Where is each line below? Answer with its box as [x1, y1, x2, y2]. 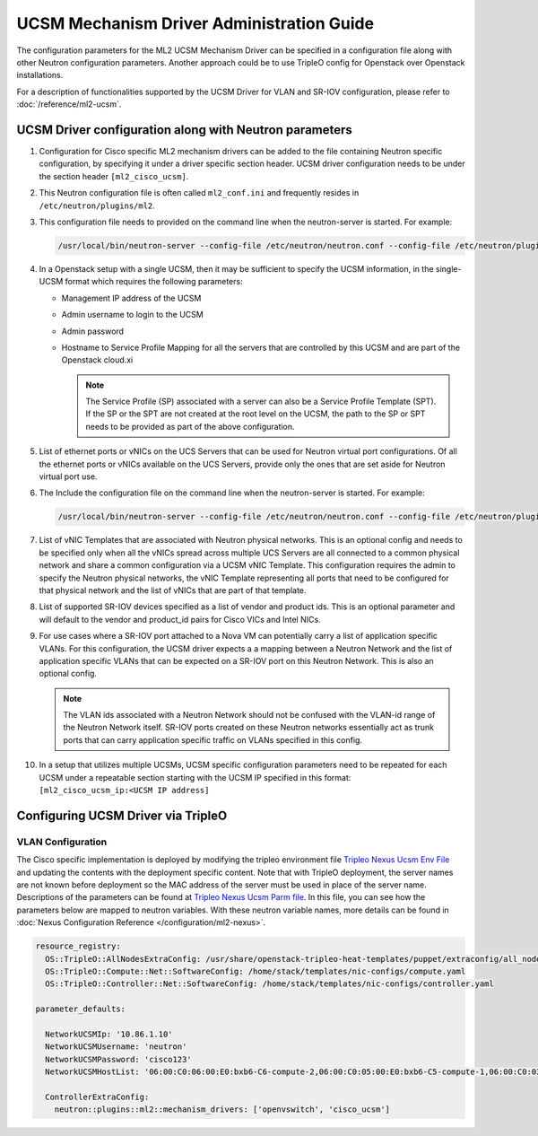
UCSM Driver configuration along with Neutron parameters [16, 122, 353, 137]
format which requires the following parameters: [65, 276, 243, 287]
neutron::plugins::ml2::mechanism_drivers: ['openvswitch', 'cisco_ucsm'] [54, 1105, 390, 1114]
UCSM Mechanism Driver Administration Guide [16, 13, 375, 33]
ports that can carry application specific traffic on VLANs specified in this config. [63, 734, 363, 745]
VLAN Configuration [16, 835, 108, 848]
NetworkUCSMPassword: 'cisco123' [45, 1054, 192, 1064]
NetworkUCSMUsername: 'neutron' [45, 1042, 187, 1052]
